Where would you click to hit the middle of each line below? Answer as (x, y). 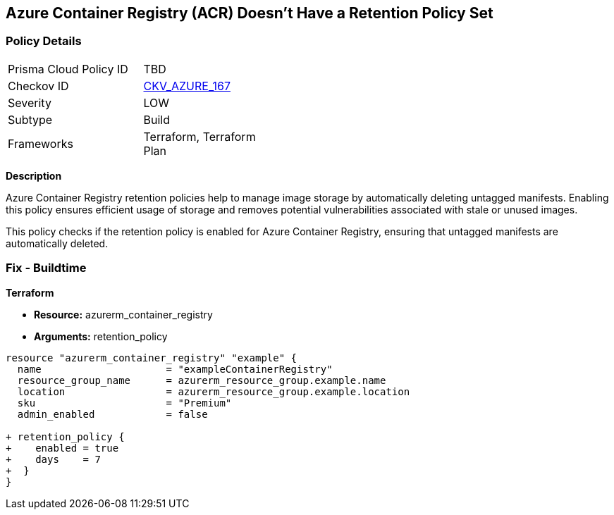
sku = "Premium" (124, 403)
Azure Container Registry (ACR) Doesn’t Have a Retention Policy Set (250, 13)
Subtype (30, 119)
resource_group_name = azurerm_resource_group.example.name (202, 380)
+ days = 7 (53, 459)
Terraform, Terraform (199, 136)
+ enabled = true (62, 448)
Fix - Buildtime (46, 268)
